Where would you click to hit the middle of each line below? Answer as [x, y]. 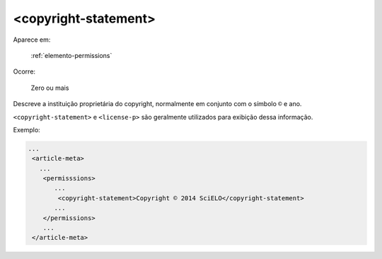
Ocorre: [24, 71]
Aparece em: [32, 40]
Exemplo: [27, 129]
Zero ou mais [50, 88]
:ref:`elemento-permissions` [71, 55]
